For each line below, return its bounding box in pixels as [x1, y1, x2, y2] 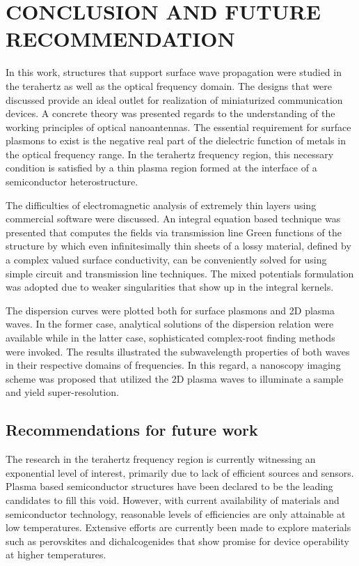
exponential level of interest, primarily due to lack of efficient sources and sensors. [6, 465, 354, 480]
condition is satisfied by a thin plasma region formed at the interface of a [6, 160, 317, 175]
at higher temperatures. [6, 547, 106, 562]
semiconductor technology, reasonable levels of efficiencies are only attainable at [6, 506, 346, 521]
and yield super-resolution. [6, 385, 119, 399]
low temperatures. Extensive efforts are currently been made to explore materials [6, 520, 351, 535]
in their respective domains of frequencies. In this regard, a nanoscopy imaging [6, 358, 341, 372]
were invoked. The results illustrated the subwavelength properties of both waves [6, 344, 350, 358]
